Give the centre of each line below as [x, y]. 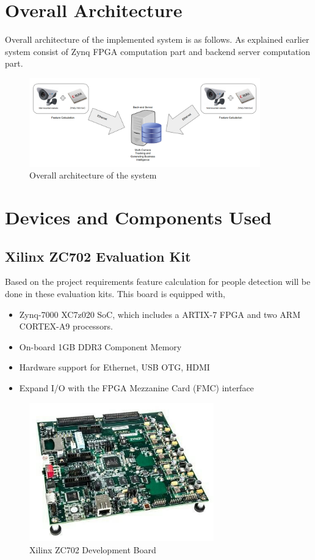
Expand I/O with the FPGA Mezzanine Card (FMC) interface [136, 387]
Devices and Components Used [138, 217]
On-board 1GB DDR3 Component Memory [100, 346]
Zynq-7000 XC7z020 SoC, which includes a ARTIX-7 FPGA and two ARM [160, 314]
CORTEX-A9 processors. [66, 326]
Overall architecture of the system [93, 175]
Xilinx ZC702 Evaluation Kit [98, 256]
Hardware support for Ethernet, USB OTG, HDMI [114, 367]
